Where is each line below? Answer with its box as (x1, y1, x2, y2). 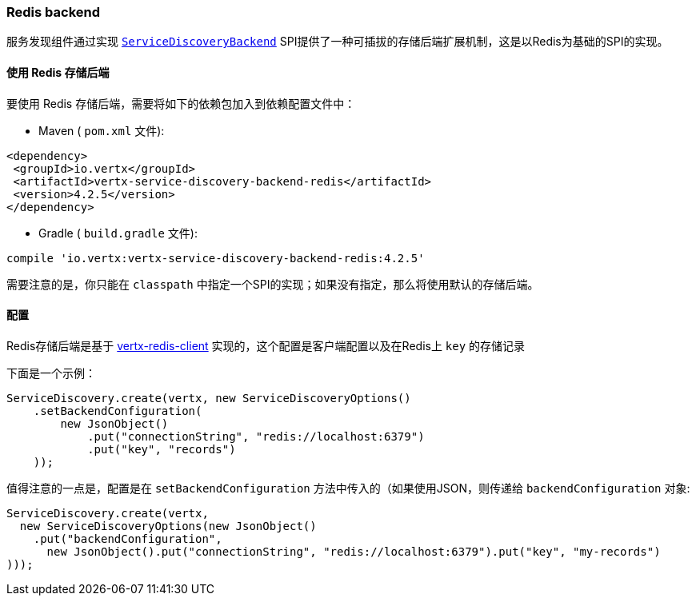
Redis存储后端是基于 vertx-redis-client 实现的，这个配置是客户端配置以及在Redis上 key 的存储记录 (6, 338, 526, 353)
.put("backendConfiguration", (33, 532, 222, 545)
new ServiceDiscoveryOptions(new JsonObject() (19, 519, 317, 532)
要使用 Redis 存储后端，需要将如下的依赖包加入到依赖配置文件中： (6, 96, 356, 110)
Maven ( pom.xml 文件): (38, 123, 165, 138)
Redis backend (6, 4, 101, 20)
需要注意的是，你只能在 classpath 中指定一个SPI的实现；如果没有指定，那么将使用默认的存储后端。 (6, 277, 539, 291)
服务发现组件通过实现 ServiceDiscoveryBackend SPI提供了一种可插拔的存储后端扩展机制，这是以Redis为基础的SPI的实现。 (6, 34, 669, 49)
